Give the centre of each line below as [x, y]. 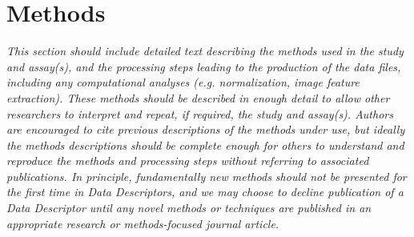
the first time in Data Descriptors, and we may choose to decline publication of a [205, 192]
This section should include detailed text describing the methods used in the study [205, 51]
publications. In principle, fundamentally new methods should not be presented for [207, 176]
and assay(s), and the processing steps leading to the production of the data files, [204, 66]
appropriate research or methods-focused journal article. [143, 223]
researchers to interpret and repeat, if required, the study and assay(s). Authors [200, 113]
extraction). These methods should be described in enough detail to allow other [198, 97]
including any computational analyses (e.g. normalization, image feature [183, 82]
